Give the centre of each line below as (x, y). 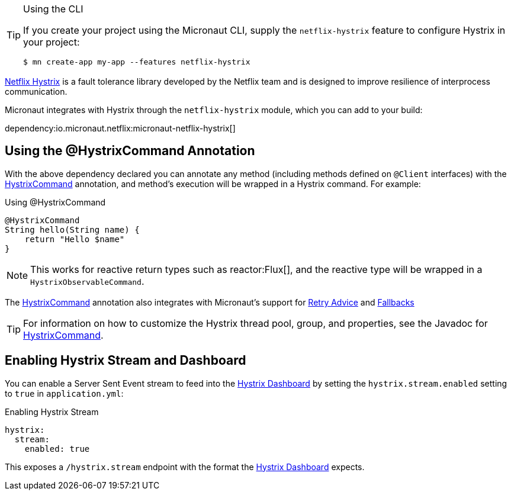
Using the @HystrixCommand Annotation (130, 151)
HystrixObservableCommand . (87, 281)
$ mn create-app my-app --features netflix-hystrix (137, 62)
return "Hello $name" (75, 239)
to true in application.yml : (64, 393)
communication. (36, 91)
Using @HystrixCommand (55, 202)
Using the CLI (53, 9)
